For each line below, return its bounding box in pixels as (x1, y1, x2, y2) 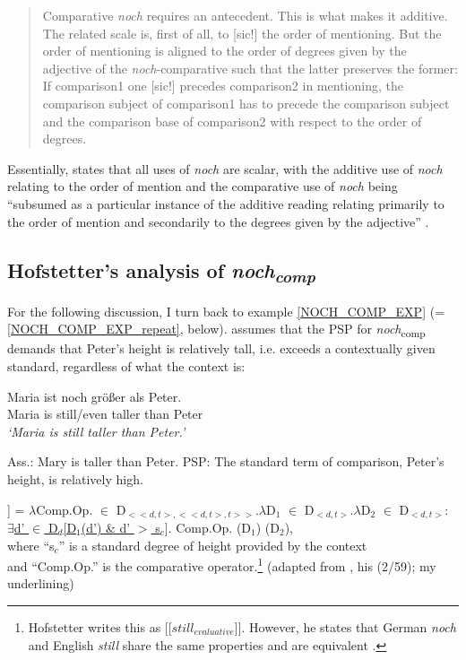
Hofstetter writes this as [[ (28, 617, 172, 636)
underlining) (7, 574, 74, 593)
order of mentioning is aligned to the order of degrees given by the (42, 41, 407, 60)
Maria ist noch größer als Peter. (7, 386, 182, 405)
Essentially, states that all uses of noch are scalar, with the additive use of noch (7, 159, 443, 178)
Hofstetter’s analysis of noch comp (7, 256, 315, 287)
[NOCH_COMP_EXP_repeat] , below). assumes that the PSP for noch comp (7, 319, 426, 341)
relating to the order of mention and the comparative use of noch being (7, 177, 398, 195)
